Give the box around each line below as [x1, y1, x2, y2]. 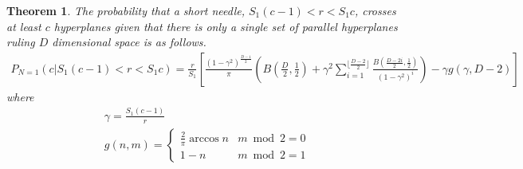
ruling [6, 33, 35, 50]
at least [6, 18, 41, 34]
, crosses [354, 2, 396, 18]
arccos [189, 132, 219, 144]
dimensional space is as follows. [52, 33, 206, 50]
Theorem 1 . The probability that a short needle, [6, 2, 245, 18]
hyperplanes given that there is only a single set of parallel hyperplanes [53, 18, 398, 34]
